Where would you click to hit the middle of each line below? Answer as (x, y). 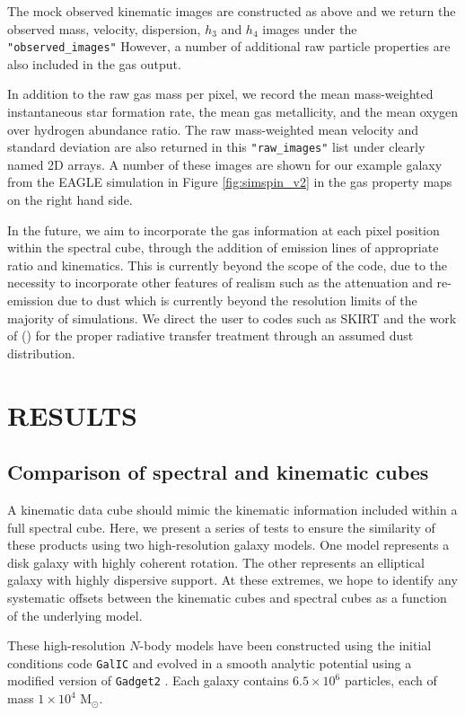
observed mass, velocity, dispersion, (104, 28)
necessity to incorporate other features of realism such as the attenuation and (220, 282)
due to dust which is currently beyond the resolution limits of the (237, 300)
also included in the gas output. (94, 63)
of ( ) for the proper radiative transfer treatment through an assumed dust (211, 335)
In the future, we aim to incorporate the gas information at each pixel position (224, 230)
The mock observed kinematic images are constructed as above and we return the (232, 11)
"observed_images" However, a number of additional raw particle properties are (229, 46)
